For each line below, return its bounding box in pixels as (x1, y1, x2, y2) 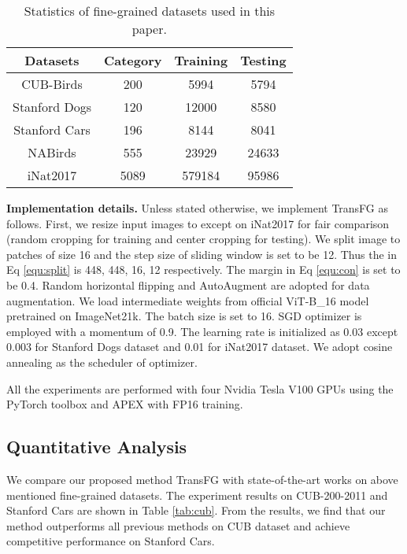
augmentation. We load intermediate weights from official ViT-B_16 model (6, 292, 369, 308)
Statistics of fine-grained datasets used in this (24, 2, 276, 20)
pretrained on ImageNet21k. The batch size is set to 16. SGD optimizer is (6, 308, 362, 324)
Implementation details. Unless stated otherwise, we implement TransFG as (6, 200, 389, 216)
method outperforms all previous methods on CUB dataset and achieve (6, 517, 350, 534)
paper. (131, 20, 167, 38)
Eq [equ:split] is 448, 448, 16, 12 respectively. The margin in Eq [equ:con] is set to (6, 261, 401, 278)
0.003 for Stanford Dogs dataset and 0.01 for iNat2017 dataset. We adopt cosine (6, 338, 393, 355)
